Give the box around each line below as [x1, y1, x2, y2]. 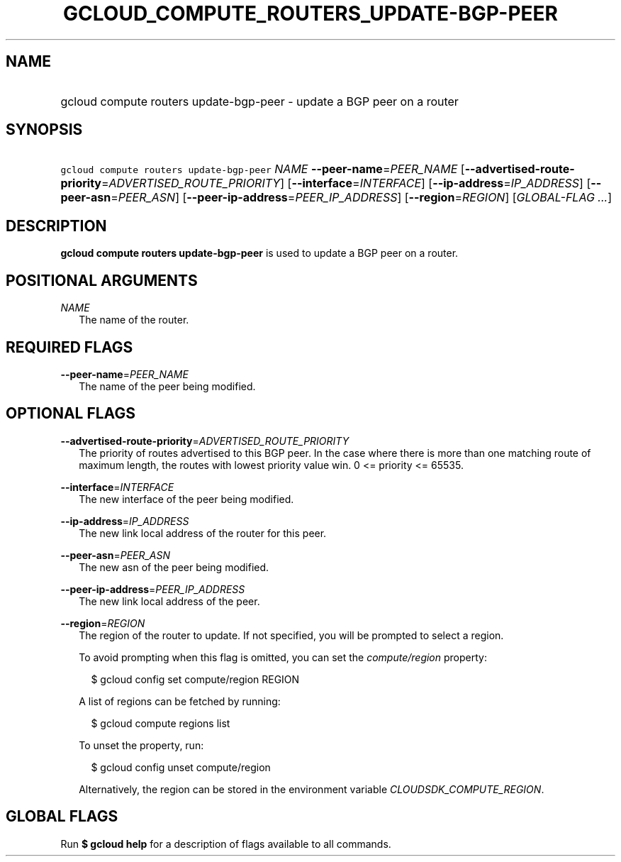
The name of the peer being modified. [79, 380, 256, 392]
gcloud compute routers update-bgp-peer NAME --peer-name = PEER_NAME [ [60, 162, 465, 177]
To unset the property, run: [79, 739, 204, 751]
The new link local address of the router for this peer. [79, 526, 327, 539]
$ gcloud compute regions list [91, 717, 230, 729]
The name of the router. [79, 314, 189, 326]
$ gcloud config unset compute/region [91, 761, 271, 773]
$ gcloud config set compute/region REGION [91, 673, 300, 685]
